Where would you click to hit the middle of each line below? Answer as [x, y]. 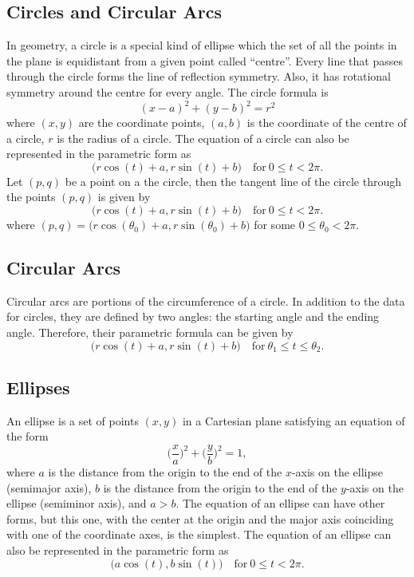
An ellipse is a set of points [73, 420]
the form [28, 436]
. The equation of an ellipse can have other [280, 503]
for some [275, 225]
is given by [124, 197]
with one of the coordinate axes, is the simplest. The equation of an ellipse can [199, 534]
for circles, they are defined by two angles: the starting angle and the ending [193, 316]
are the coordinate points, [142, 123]
